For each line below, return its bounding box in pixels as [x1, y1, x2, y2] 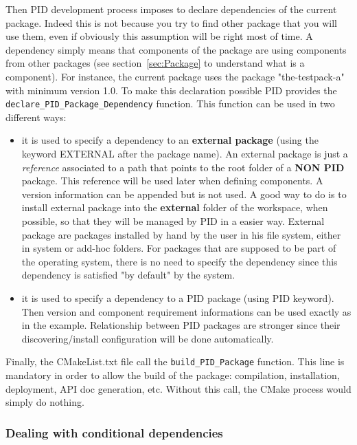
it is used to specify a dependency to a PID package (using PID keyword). [21, 290, 334, 305]
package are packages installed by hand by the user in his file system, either [21, 227, 341, 241]
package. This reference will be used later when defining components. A [21, 173, 323, 188]
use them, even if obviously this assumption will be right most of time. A [5, 29, 313, 43]
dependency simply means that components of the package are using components [5, 42, 347, 56]
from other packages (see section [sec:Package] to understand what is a [5, 56, 305, 70]
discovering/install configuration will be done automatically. [21, 331, 274, 345]
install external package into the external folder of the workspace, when [21, 200, 328, 215]
